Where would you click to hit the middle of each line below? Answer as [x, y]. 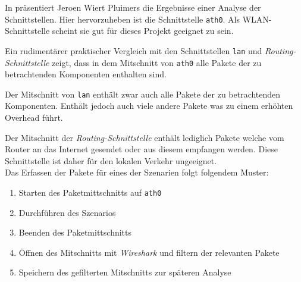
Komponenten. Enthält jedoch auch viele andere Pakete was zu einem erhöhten [149, 106]
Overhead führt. [34, 117]
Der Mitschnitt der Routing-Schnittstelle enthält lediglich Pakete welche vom [145, 137]
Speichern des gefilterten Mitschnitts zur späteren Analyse [125, 272]
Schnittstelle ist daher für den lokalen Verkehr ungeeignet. [111, 160]
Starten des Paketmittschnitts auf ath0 [90, 192]
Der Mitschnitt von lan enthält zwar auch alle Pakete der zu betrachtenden [143, 94]
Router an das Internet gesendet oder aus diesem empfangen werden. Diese [141, 149]
